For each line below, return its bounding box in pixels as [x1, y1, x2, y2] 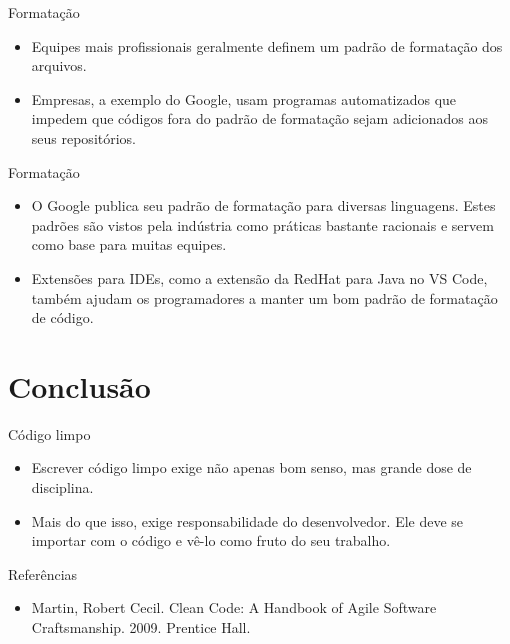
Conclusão [8, 365, 151, 406]
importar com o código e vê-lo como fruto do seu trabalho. [31, 530, 391, 551]
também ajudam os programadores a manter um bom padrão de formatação [31, 287, 498, 308]
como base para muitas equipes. [31, 234, 227, 255]
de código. [31, 307, 94, 328]
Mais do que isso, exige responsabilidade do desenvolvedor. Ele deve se [31, 510, 464, 531]
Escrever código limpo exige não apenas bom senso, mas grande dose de [31, 457, 472, 478]
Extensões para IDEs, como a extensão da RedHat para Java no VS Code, [31, 267, 488, 288]
